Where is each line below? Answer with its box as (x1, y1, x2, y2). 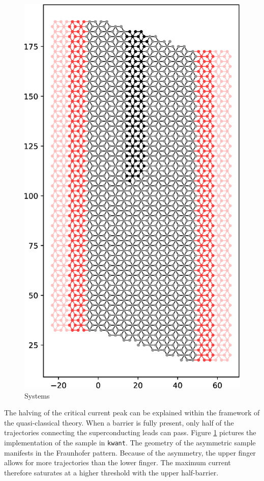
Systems (24, 390, 50, 401)
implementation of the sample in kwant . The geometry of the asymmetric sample (4, 437, 256, 448)
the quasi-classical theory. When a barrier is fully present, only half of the (4, 417, 234, 428)
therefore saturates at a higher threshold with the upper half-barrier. (4, 467, 219, 477)
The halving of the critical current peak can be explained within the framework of (4, 407, 260, 418)
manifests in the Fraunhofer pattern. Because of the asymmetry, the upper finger (4, 447, 256, 458)
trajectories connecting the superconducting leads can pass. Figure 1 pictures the (4, 427, 256, 438)
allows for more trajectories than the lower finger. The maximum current (4, 457, 231, 468)
